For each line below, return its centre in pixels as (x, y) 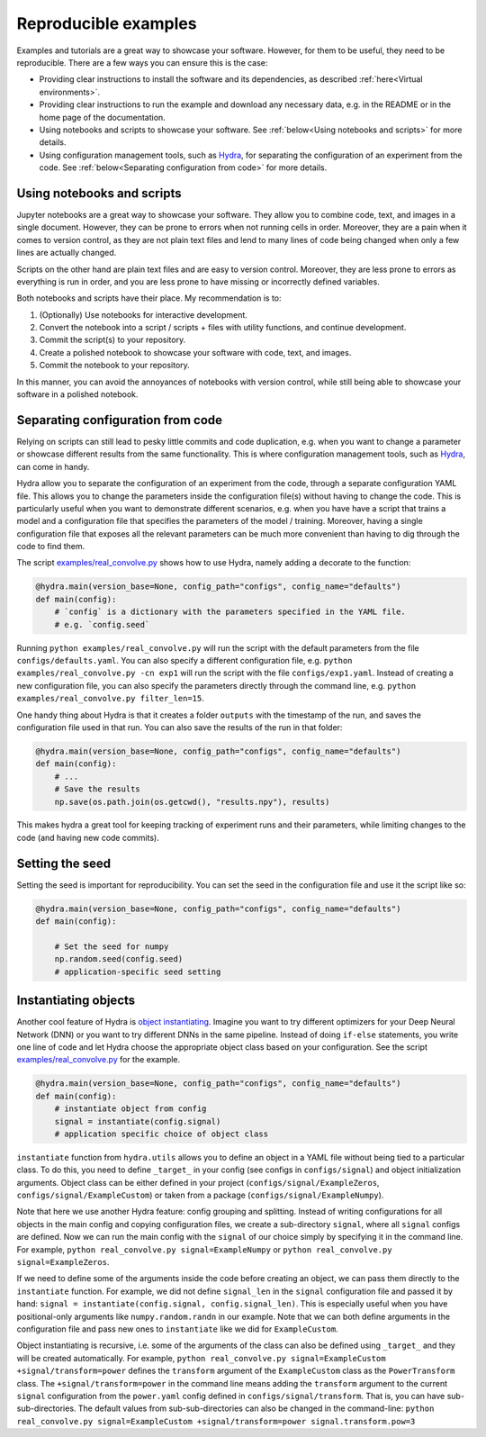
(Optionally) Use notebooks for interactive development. (143, 314)
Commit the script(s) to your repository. (112, 340)
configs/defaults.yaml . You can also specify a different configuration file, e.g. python (184, 660)
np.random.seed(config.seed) (119, 959)
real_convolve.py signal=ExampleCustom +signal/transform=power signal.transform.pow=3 (216, 1421)
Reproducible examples (107, 23)
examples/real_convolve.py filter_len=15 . (110, 699)
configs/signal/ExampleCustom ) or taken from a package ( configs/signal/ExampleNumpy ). (200, 1195)
